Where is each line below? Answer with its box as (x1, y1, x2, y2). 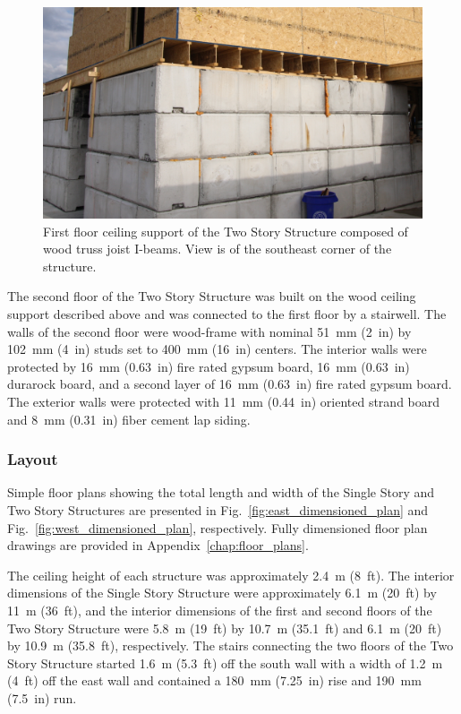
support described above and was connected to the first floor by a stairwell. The (7, 304, 447, 323)
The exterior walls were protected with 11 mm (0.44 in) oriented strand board (7, 391, 440, 410)
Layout (7, 448, 58, 470)
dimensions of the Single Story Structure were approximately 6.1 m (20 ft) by (7, 583, 437, 602)
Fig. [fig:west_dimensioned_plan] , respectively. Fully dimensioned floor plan (7, 518, 428, 537)
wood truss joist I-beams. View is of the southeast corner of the (43, 239, 392, 258)
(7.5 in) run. (7, 688, 77, 707)
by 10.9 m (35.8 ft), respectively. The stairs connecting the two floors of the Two (7, 636, 454, 655)
